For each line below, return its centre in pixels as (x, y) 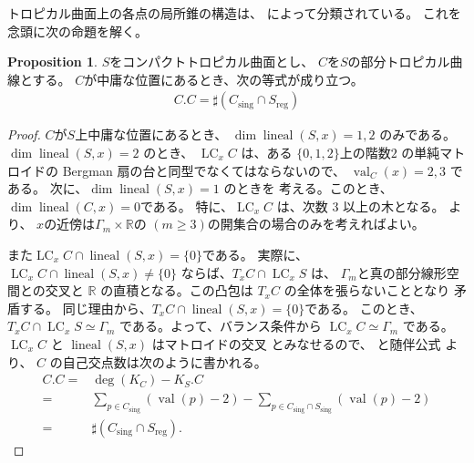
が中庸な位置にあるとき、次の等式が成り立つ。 (224, 79)
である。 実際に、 (255, 254)
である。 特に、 (187, 206)
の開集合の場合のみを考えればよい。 (316, 224)
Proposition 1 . (52, 62)
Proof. (24, 134)
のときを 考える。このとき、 (308, 188)
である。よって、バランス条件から (221, 326)
